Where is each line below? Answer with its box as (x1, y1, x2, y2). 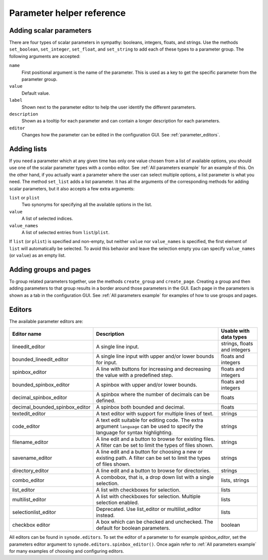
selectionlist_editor (12, 509, 57, 516)
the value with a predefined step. (96, 372, 173, 379)
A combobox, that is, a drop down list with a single (96, 474, 214, 481)
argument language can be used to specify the (96, 423, 203, 430)
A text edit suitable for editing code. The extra (96, 417, 203, 424)
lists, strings (221, 477, 250, 484)
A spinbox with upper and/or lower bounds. (96, 381, 198, 388)
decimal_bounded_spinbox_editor (12, 404, 91, 411)
